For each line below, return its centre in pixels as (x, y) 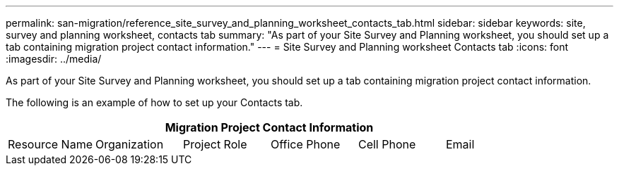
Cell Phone (387, 144)
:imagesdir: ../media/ (54, 59)
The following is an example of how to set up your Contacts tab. (154, 102)
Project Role (215, 144)
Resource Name (50, 144)
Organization (129, 144)
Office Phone (305, 144)
